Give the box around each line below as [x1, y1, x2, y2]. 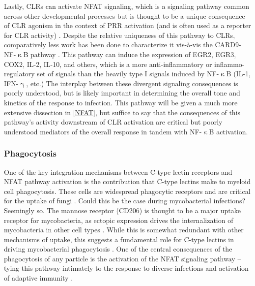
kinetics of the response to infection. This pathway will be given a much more [4, 97, 238, 107]
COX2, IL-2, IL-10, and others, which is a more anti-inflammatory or [4, 59, 212, 69]
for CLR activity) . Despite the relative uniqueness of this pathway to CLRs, [4, 30, 235, 40]
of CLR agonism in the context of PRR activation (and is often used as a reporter [4, 20, 251, 31]
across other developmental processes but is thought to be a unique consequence [4, 10, 245, 21]
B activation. [209, 126, 248, 136]
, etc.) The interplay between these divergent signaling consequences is [26, 78, 238, 88]
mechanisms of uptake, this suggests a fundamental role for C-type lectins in [4, 234, 234, 244]
